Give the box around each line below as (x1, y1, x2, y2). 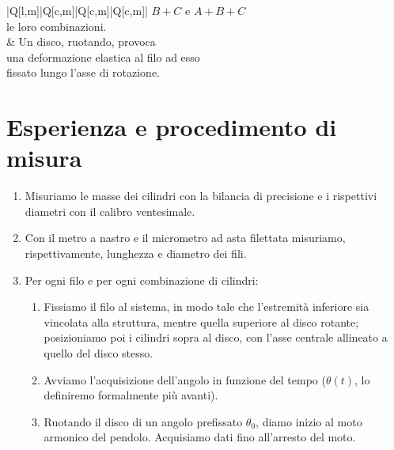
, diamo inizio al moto (256, 413, 362, 429)
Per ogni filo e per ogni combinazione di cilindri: (25, 271, 259, 288)
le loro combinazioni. (6, 17, 107, 34)
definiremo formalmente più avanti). (44, 387, 218, 403)
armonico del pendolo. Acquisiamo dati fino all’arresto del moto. (44, 429, 356, 445)
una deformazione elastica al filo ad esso (6, 48, 200, 65)
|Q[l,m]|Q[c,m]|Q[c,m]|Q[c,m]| (6, 2, 148, 18)
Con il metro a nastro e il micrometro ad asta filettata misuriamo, (25, 229, 346, 246)
